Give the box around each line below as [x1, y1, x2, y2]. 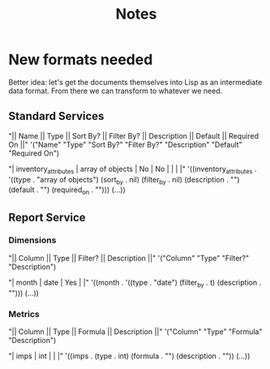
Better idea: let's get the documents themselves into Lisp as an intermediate [8, 77, 263, 87]
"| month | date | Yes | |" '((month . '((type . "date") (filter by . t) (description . [8, 277, 262, 289]
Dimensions [8, 234, 57, 246]
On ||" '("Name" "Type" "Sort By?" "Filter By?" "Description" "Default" [8, 139, 243, 149]
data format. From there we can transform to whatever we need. [8, 86, 223, 96]
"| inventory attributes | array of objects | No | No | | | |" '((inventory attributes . [8, 164, 257, 175]
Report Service [8, 210, 87, 224]
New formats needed [8, 50, 153, 69]
